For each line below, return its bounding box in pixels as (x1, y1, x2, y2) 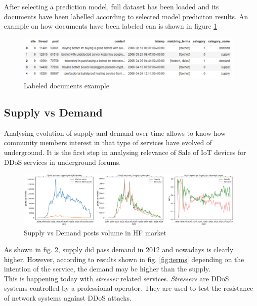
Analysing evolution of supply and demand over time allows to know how (4, 127, 226, 138)
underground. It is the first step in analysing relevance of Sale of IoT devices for (4, 147, 246, 157)
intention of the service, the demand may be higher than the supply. (4, 264, 211, 274)
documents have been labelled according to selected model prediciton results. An (4, 11, 248, 21)
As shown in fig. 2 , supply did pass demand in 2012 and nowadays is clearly (4, 244, 234, 255)
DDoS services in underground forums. (4, 156, 121, 167)
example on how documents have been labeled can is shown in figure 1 (4, 21, 217, 31)
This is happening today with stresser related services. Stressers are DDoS (4, 273, 229, 283)
